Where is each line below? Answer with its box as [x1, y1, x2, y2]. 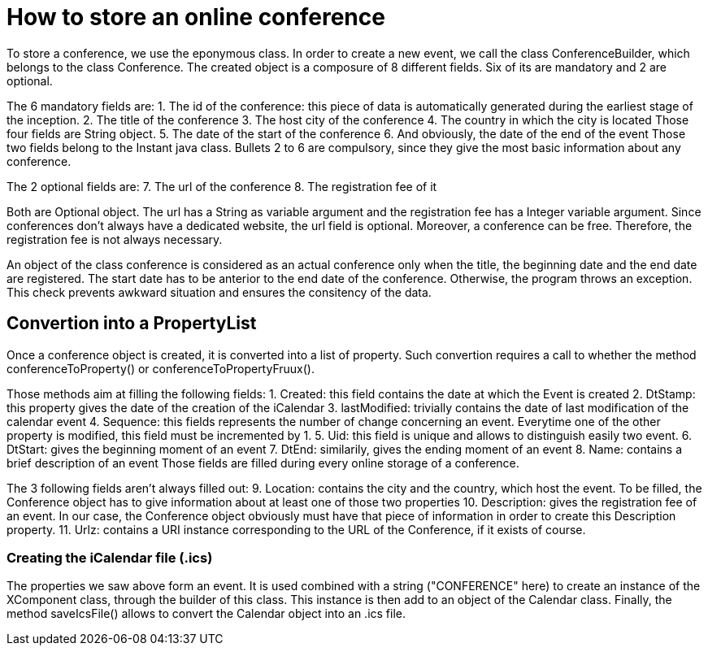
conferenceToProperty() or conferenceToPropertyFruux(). [7, 361, 315, 376]
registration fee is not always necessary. [7, 232, 223, 246]
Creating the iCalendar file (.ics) [7, 549, 213, 566]
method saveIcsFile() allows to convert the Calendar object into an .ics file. [7, 606, 406, 621]
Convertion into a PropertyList [7, 313, 257, 334]
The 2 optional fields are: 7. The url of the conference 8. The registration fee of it [7, 179, 437, 193]
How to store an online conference [7, 3, 385, 31]
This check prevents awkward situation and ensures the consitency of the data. [7, 285, 432, 299]
